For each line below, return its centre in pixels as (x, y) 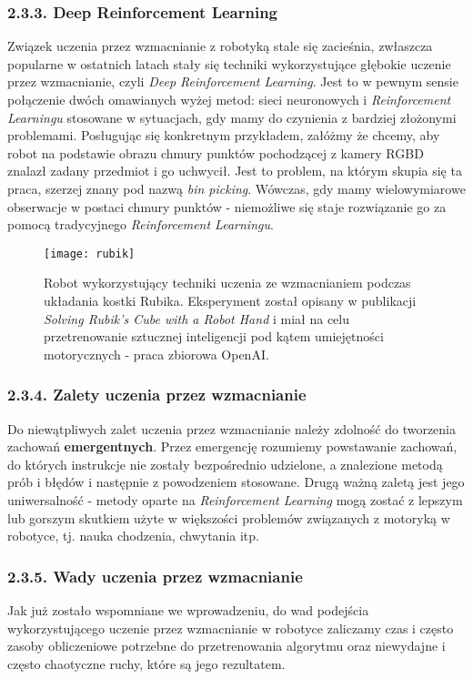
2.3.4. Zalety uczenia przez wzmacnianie (157, 395)
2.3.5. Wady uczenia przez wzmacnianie (155, 576)
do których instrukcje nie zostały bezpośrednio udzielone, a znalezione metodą (225, 464)
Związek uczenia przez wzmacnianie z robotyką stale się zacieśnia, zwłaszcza (220, 46)
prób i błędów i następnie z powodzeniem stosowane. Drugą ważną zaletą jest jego (236, 482)
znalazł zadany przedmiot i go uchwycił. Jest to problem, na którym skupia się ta (235, 171)
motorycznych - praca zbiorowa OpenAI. (156, 354)
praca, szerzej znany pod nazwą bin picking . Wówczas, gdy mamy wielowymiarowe (236, 188)
